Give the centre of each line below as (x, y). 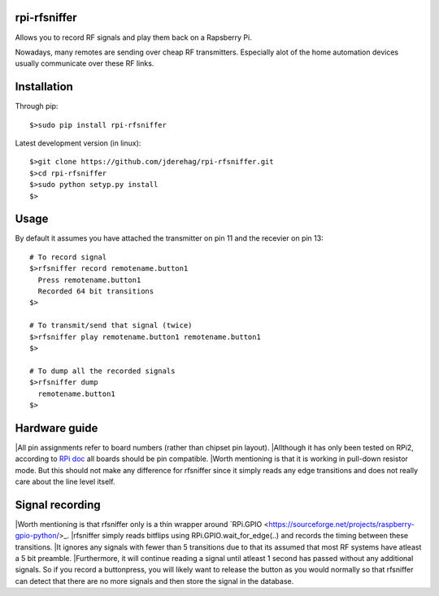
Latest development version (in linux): (78, 143)
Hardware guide (57, 428)
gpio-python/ (37, 536)
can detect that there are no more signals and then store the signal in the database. (154, 581)
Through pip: (37, 107)
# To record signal (68, 257)
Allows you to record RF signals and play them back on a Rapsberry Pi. (133, 37)
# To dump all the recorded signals (102, 371)
